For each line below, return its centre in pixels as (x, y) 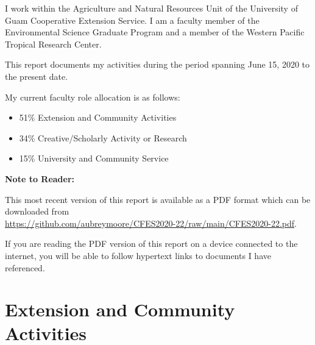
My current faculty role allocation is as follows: (93, 97)
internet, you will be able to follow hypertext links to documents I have (138, 255)
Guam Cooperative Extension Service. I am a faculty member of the (132, 20)
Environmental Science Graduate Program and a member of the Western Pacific (155, 32)
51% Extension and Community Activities (98, 117)
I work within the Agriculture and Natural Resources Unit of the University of (151, 8)
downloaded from (37, 211)
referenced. (25, 267)
